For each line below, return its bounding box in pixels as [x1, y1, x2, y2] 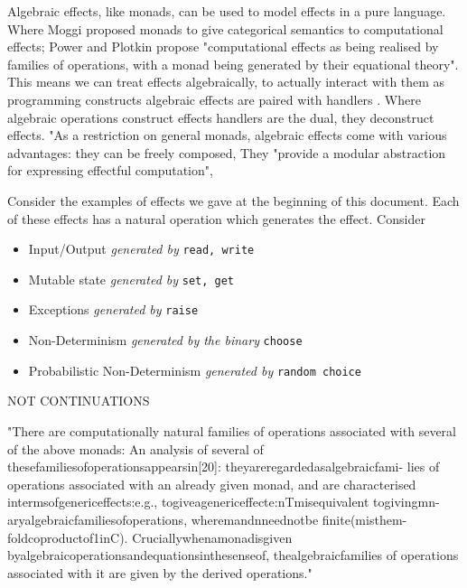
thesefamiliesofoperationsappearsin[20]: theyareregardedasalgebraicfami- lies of [7, 457, 440, 476]
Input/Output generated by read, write [28, 239, 255, 258]
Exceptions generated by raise [28, 300, 199, 319]
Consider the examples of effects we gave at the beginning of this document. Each [7, 191, 460, 210]
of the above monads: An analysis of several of [7, 439, 264, 458]
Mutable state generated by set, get [28, 269, 234, 288]
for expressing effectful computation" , [7, 161, 213, 180]
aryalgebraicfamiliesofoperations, [7, 509, 188, 528]
